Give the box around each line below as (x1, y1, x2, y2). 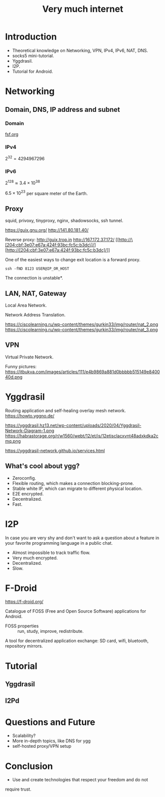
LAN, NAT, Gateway (5, 289, 67, 298)
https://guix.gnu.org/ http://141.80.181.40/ (5, 227, 89, 233)
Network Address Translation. (5, 312, 66, 317)
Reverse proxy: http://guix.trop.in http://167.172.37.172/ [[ (5, 237, 119, 243)
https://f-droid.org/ (5, 599, 43, 605)
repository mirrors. (5, 643, 43, 649)
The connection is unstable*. (5, 275, 63, 281)
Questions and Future (5, 716, 96, 728)
